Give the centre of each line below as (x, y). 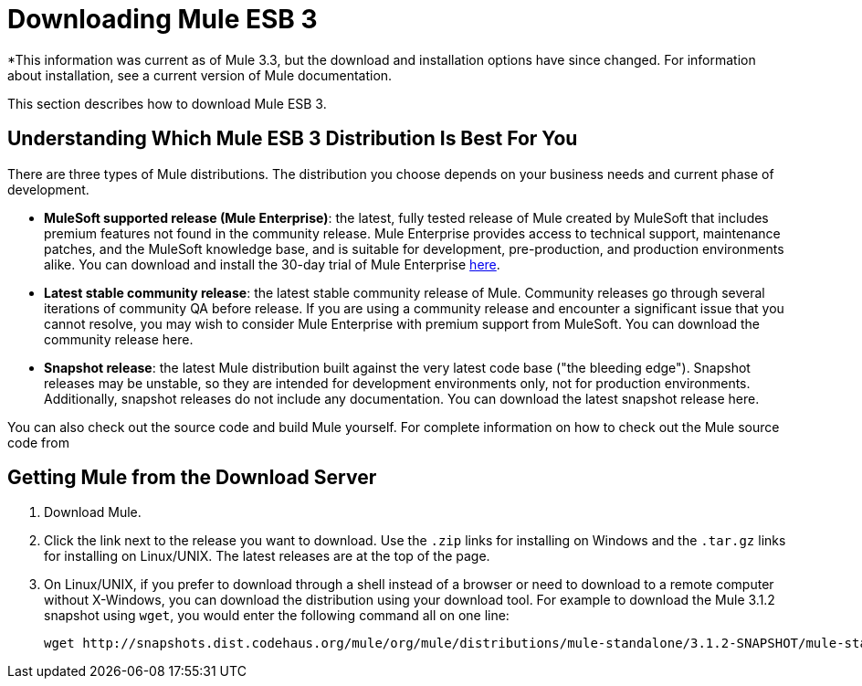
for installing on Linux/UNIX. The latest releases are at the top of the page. (267, 556)
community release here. (119, 339)
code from (38, 442)
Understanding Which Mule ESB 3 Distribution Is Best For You (293, 139)
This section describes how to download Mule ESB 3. (167, 103)
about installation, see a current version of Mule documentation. (200, 75)
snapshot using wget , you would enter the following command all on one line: (277, 616)
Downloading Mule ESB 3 (163, 19)
